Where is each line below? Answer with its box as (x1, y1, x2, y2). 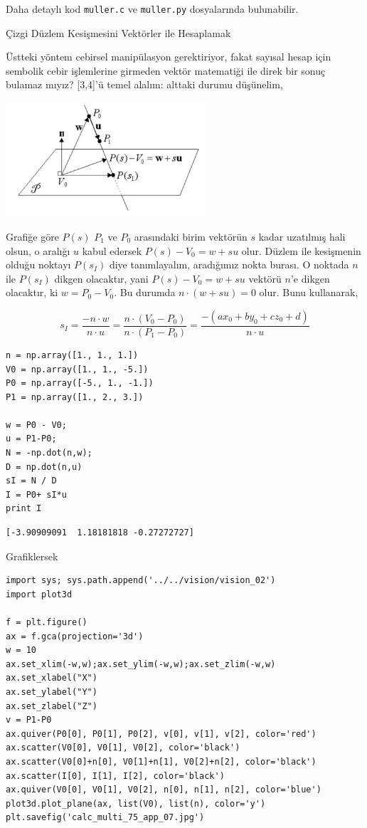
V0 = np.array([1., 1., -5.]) (6, 364, 149, 374)
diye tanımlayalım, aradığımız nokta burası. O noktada (109, 257, 349, 272)
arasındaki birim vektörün (134, 229, 248, 243)
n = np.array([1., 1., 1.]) (6, 350, 139, 360)
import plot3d (6, 589, 73, 599)
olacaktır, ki (6, 285, 58, 300)
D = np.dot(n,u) (6, 461, 83, 472)
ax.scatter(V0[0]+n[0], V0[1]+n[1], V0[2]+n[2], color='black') (6, 756, 317, 767)
